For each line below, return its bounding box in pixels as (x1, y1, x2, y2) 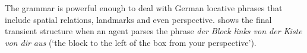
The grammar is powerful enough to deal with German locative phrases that (5, 2, 283, 14)
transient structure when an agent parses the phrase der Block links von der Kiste (5, 25, 302, 37)
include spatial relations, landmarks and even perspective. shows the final (5, 13, 272, 25)
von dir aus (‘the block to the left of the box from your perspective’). (5, 36, 257, 48)
